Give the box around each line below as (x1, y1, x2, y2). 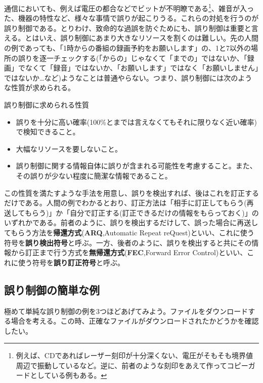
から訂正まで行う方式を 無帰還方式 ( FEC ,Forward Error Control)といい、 (11, 247, 247, 258)
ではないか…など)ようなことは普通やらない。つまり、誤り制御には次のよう (4, 72, 252, 83)
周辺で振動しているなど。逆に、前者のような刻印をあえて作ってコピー (16, 360, 248, 370)
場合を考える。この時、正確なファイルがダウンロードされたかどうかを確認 (11, 316, 259, 326)
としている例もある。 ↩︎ (30, 370, 107, 380)
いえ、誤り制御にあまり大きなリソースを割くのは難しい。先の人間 (39, 32, 258, 43)
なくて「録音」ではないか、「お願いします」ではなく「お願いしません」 (25, 62, 258, 73)
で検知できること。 (16, 126, 80, 137)
